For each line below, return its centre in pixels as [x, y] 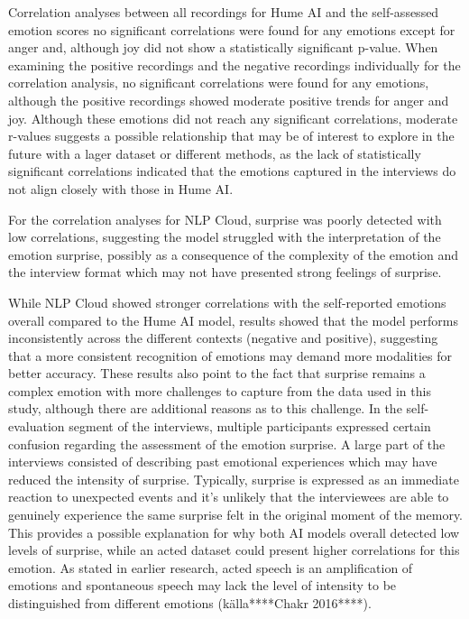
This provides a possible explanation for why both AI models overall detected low [234, 532]
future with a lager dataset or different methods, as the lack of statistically [215, 153]
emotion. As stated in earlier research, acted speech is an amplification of [211, 567]
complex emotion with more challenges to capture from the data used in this [220, 390]
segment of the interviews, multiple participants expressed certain [250, 426]
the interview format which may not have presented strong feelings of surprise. [225, 272]
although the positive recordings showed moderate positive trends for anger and [229, 100]
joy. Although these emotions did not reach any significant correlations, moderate [233, 118]
